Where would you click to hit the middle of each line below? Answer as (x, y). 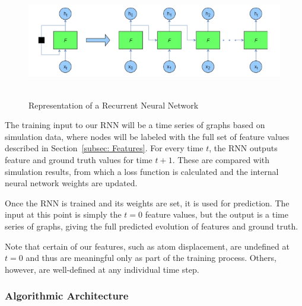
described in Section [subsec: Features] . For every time (104, 148)
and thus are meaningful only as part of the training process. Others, (151, 258)
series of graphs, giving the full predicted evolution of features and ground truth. (152, 226)
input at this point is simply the (63, 214)
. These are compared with (221, 159)
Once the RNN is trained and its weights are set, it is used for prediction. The (147, 203)
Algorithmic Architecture (67, 296)
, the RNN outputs (243, 148)
